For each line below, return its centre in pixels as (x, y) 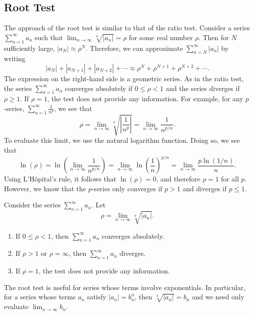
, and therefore (178, 179)
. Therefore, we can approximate (134, 48)
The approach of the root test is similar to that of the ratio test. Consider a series (127, 28)
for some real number (161, 37)
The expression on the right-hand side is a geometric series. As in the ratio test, (124, 78)
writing (15, 58)
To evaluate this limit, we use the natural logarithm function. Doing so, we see (122, 140)
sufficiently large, (29, 48)
